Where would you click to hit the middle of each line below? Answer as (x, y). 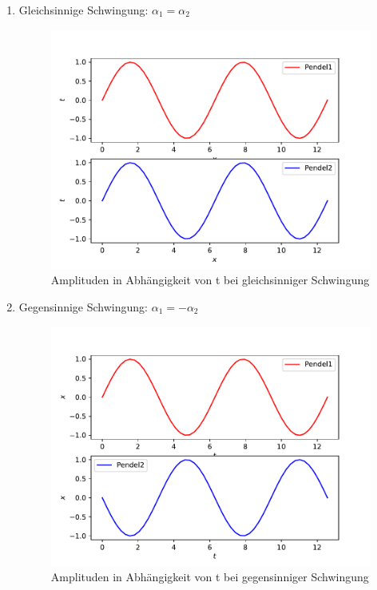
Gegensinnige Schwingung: (83, 306)
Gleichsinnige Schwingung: (83, 10)
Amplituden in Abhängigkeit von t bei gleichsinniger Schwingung (210, 280)
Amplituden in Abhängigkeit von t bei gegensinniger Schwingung (210, 577)
